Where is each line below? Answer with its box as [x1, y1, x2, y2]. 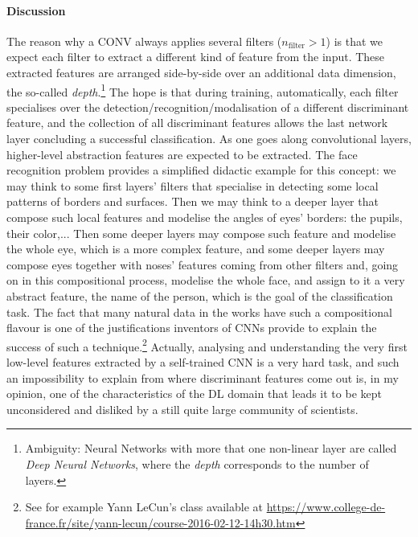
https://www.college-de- [266, 498, 386, 515]
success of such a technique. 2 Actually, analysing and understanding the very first [6, 335, 408, 355]
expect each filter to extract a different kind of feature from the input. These [6, 48, 385, 65]
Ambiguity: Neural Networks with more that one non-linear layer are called [25, 440, 397, 457]
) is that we [326, 32, 383, 49]
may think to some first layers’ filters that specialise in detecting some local [6, 177, 379, 194]
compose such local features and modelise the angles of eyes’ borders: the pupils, [6, 208, 403, 225]
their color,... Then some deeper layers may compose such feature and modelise [6, 224, 396, 241]
